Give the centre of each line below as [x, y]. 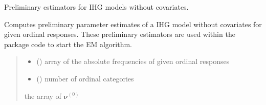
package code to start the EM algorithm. [68, 44]
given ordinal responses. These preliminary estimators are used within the [120, 34]
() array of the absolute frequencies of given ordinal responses [133, 61]
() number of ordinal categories [85, 78]
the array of [43, 96]
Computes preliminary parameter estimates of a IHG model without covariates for [133, 24]
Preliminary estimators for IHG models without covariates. [96, 7]
